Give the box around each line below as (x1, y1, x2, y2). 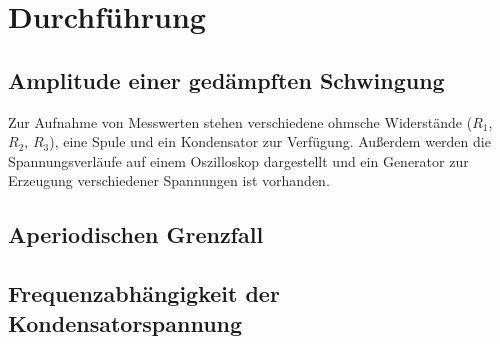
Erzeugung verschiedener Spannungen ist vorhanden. (8, 170, 330, 191)
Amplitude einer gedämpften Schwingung (8, 64, 445, 95)
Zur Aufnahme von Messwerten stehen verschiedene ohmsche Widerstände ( (8, 111, 473, 132)
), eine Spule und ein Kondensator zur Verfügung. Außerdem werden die (49, 131, 491, 152)
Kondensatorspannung (8, 307, 243, 338)
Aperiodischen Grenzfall (8, 219, 264, 250)
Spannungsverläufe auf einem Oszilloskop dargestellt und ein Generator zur (8, 150, 469, 171)
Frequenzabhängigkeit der (8, 278, 280, 309)
